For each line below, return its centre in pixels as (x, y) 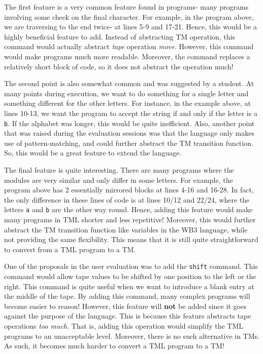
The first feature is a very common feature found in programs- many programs (126, 7)
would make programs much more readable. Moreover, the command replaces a (127, 56)
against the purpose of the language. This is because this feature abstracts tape (128, 316)
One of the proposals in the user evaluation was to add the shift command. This (131, 266)
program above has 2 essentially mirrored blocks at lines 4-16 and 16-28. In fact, (129, 190)
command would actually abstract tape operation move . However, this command (129, 46)
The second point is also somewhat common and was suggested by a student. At (129, 83)
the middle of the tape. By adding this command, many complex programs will (127, 296)
